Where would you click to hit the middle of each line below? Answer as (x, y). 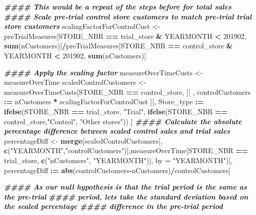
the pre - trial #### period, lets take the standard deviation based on (126, 196)
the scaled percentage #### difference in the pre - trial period (113, 206)
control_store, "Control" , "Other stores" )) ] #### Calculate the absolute (123, 121)
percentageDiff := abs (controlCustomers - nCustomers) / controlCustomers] (117, 170)
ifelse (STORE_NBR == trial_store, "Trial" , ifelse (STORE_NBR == (116, 111)
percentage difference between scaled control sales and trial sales (117, 131)
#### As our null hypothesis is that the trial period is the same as (125, 187)
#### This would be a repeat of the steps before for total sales (118, 6)
